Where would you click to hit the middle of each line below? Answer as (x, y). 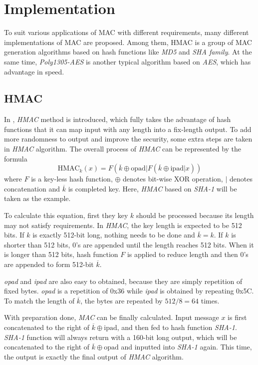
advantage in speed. (34, 71)
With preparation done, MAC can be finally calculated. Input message (112, 317)
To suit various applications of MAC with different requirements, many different (127, 32)
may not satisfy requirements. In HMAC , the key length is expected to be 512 (123, 225)
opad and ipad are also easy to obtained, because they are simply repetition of (123, 281)
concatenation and (32, 188)
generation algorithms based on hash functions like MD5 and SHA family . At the (128, 52)
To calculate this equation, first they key (66, 215)
